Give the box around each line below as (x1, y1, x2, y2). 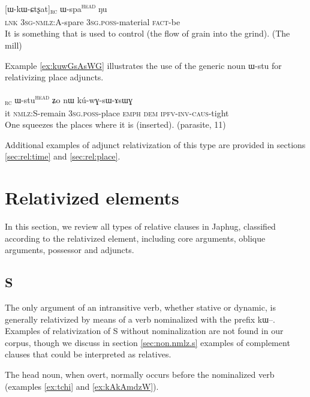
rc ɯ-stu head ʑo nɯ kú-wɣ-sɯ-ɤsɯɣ (5, 91, 133, 107)
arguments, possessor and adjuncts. (5, 243, 134, 256)
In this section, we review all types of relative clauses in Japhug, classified (5, 220, 276, 233)
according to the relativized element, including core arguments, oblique (5, 231, 266, 244)
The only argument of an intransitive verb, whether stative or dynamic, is (5, 301, 276, 314)
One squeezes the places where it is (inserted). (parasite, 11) (5, 118, 226, 131)
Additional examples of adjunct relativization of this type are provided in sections (5, 138, 306, 151)
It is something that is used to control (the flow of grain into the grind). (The (5, 27, 290, 40)
